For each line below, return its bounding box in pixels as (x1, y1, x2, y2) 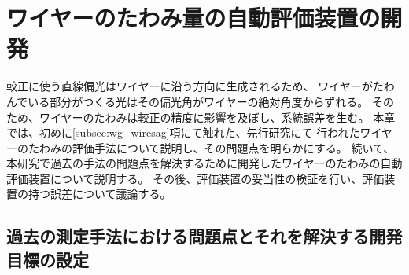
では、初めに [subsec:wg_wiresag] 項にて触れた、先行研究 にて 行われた (6, 124, 360, 141)
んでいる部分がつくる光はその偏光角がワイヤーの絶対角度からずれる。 (6, 93, 369, 109)
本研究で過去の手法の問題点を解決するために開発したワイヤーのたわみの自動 (6, 155, 403, 171)
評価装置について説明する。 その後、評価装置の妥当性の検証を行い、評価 (6, 170, 385, 186)
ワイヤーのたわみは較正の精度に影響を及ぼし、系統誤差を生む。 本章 (39, 108, 396, 125)
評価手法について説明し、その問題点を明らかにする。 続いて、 (72, 139, 395, 156)
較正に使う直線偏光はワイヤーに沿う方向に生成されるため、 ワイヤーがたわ (6, 78, 395, 94)
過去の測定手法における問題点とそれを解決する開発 (6, 224, 403, 248)
